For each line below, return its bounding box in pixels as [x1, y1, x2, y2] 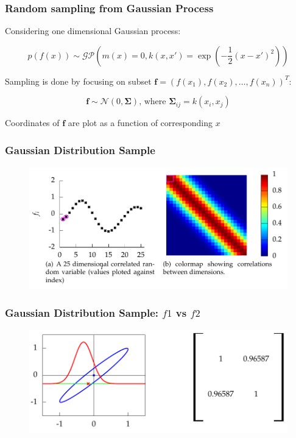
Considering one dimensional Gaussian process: [5, 24, 181, 37]
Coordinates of [5, 116, 60, 129]
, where [139, 97, 166, 107]
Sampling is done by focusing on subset [5, 74, 152, 87]
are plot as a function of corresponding [68, 116, 213, 129]
